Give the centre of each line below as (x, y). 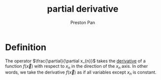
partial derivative (83, 9)
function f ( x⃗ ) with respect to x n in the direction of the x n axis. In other (77, 67)
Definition (26, 47)
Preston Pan (83, 22)
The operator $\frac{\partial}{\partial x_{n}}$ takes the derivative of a (76, 61)
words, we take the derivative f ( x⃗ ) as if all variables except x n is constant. (81, 73)
